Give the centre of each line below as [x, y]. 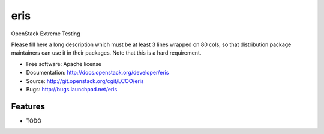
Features [28, 106]
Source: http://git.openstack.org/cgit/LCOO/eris [85, 81]
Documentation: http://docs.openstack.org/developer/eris [97, 73]
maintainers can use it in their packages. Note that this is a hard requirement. [106, 53]
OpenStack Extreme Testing [46, 34]
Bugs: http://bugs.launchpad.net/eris [72, 89]
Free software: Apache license [64, 64]
